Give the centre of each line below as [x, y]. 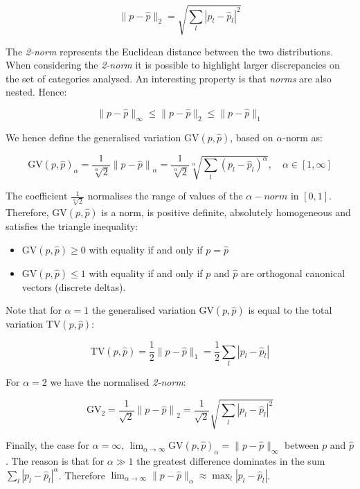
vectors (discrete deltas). [74, 286]
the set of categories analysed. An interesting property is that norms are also [169, 78]
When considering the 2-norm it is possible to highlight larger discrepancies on [173, 65]
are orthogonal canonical [293, 273]
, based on [252, 137]
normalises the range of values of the [165, 196]
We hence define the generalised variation [93, 137]
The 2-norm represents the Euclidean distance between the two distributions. [170, 51]
